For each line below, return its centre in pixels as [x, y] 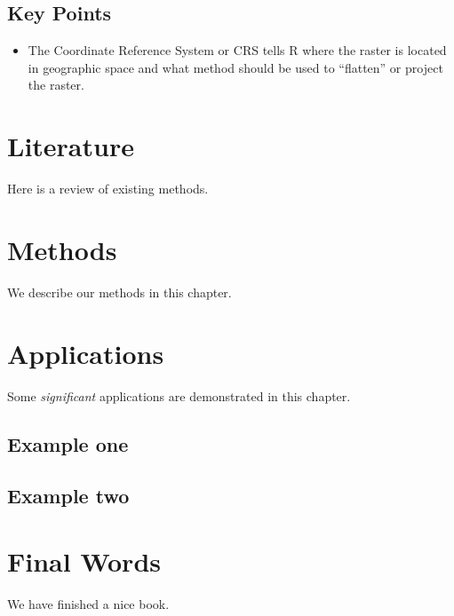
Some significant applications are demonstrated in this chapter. [179, 395]
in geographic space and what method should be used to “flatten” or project [235, 67]
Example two [68, 496]
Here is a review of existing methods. [108, 189]
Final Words [84, 561]
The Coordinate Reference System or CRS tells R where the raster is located [237, 50]
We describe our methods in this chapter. [119, 292]
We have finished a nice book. [88, 603]
